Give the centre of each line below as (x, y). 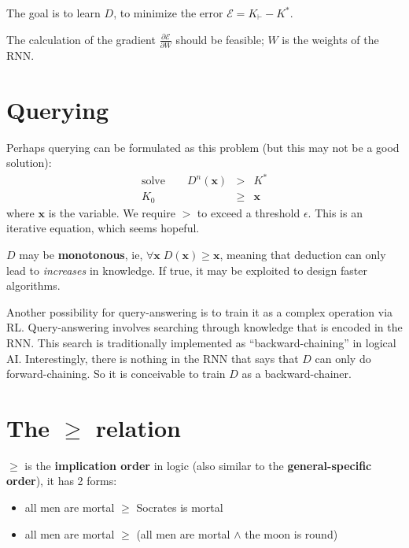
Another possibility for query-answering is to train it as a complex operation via (200, 311)
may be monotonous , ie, (81, 255)
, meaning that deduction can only (303, 255)
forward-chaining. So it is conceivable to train (116, 374)
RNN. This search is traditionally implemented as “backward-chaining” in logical (201, 342)
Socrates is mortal (180, 507)
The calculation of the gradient (81, 39)
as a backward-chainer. (297, 374)
